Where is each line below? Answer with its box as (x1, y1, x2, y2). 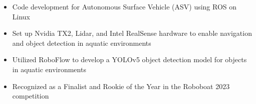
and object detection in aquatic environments (12, 37, 151, 48)
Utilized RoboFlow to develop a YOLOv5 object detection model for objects (12, 54, 247, 65)
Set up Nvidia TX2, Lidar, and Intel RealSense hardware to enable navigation (12, 28, 252, 38)
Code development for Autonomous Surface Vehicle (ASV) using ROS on (12, 1, 237, 11)
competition (12, 91, 49, 101)
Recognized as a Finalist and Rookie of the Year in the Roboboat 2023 (12, 81, 230, 91)
